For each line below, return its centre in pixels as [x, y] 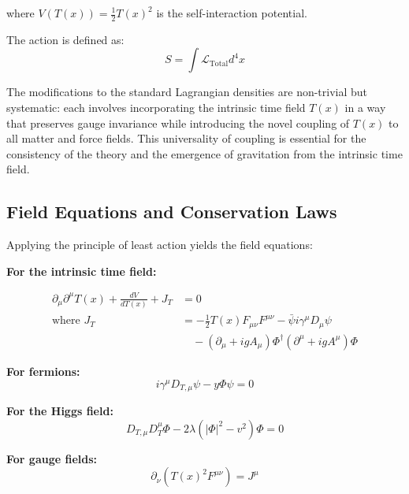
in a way [365, 108]
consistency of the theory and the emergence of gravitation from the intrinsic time [204, 153]
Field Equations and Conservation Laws [172, 212]
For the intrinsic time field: [82, 271]
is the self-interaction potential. [232, 13]
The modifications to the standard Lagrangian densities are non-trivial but [187, 92]
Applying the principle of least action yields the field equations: [160, 245]
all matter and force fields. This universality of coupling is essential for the [186, 138]
